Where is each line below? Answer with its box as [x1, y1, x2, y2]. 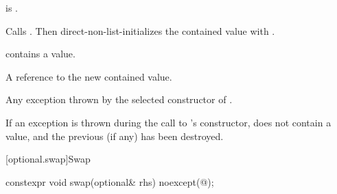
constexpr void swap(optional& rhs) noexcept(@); [5, 174, 214, 189]
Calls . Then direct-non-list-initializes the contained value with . [5, 23, 275, 38]
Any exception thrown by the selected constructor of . [5, 92, 233, 107]
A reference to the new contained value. [5, 69, 172, 83]
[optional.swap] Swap [5, 152, 91, 166]
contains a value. [5, 46, 75, 61]
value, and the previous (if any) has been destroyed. [5, 128, 224, 143]
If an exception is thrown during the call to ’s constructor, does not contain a [5, 115, 332, 129]
